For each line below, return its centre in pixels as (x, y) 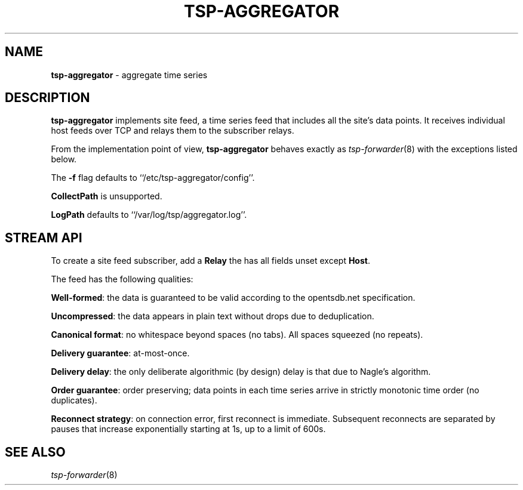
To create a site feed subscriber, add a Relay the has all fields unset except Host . (210, 261)
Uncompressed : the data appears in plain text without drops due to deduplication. (213, 316)
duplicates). (74, 400)
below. (64, 159)
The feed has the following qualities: (122, 279)
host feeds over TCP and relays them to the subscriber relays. (173, 131)
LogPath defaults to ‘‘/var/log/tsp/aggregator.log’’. (149, 215)
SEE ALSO (35, 452)
